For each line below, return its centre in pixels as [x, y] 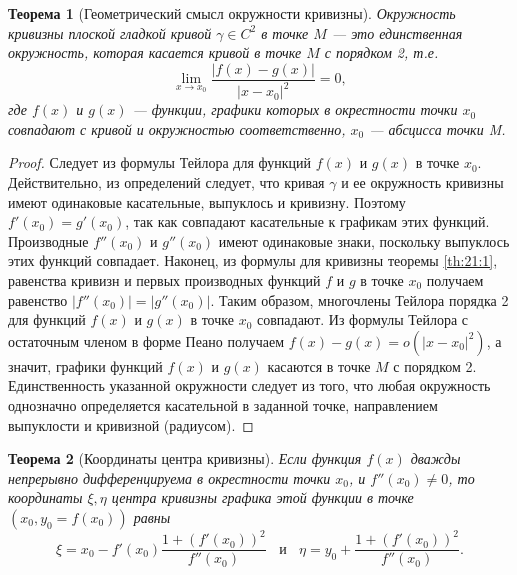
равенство [38, 299]
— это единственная [397, 32]
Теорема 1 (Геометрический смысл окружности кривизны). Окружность [232, 13]
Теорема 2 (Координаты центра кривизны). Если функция [185, 458]
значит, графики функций [85, 365]
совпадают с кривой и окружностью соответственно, [177, 128]
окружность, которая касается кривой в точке [155, 52]
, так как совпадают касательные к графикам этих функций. [307, 221]
